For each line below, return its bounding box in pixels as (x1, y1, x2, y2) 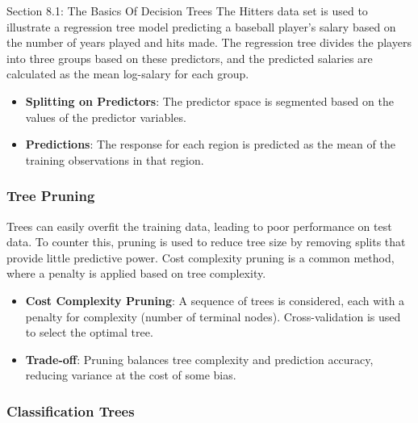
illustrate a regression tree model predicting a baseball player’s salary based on (6, 18, 396, 35)
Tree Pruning (6, 186, 95, 206)
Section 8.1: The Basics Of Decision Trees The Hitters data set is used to (6, 2, 368, 19)
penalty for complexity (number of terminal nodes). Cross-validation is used (25, 308, 401, 325)
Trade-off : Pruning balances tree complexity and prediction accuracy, (25, 350, 374, 367)
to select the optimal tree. (25, 324, 153, 341)
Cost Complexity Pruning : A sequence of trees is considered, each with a (25, 291, 405, 308)
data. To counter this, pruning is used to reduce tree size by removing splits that (6, 233, 406, 250)
